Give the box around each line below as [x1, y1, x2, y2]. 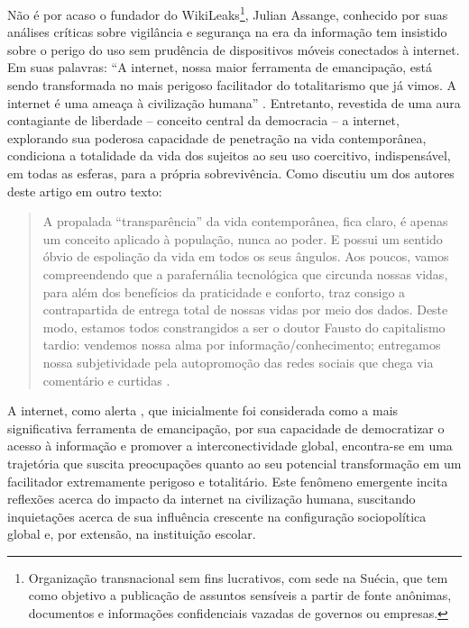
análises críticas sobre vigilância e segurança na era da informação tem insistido [7, 23, 447, 41]
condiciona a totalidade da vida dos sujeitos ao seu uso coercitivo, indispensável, [7, 146, 451, 165]
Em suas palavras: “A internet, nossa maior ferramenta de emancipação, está [7, 58, 432, 77]
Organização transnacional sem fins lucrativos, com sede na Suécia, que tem [28, 568, 448, 587]
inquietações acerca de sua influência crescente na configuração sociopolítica [7, 506, 427, 525]
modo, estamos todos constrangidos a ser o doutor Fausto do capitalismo [42, 317, 446, 336]
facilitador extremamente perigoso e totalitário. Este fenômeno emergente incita [7, 471, 448, 490]
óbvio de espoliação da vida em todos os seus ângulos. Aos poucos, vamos [42, 247, 449, 266]
